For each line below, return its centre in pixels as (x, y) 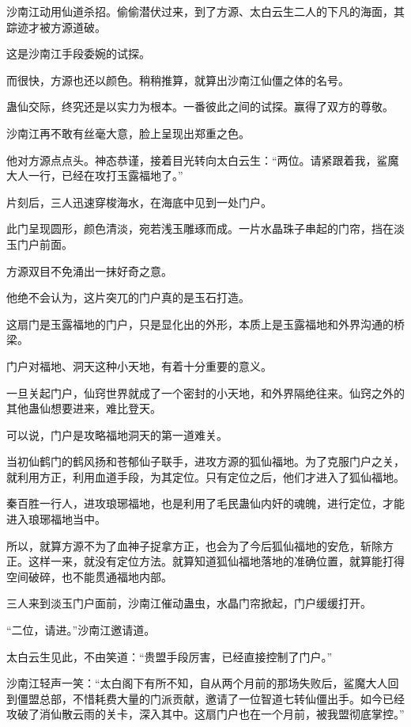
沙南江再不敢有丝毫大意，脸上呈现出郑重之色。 (128, 133)
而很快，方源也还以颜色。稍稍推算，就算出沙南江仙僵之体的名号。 (178, 80)
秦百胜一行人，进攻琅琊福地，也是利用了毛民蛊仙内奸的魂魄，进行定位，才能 (205, 503)
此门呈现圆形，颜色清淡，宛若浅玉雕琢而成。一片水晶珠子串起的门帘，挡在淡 (205, 228)
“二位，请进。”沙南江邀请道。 (81, 630)
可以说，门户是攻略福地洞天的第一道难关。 (117, 434)
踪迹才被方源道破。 (56, 27)
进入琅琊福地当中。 (56, 519)
